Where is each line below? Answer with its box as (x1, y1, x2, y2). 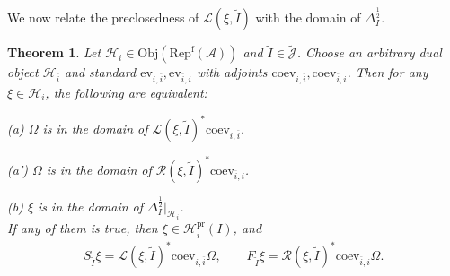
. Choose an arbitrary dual (296, 43, 442, 62)
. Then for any (347, 63, 428, 82)
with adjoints (196, 63, 268, 82)
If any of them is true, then (7, 219, 158, 237)
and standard (64, 63, 137, 82)
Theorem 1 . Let (7, 43, 101, 62)
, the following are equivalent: (45, 83, 207, 102)
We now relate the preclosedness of (7, 8, 199, 27)
